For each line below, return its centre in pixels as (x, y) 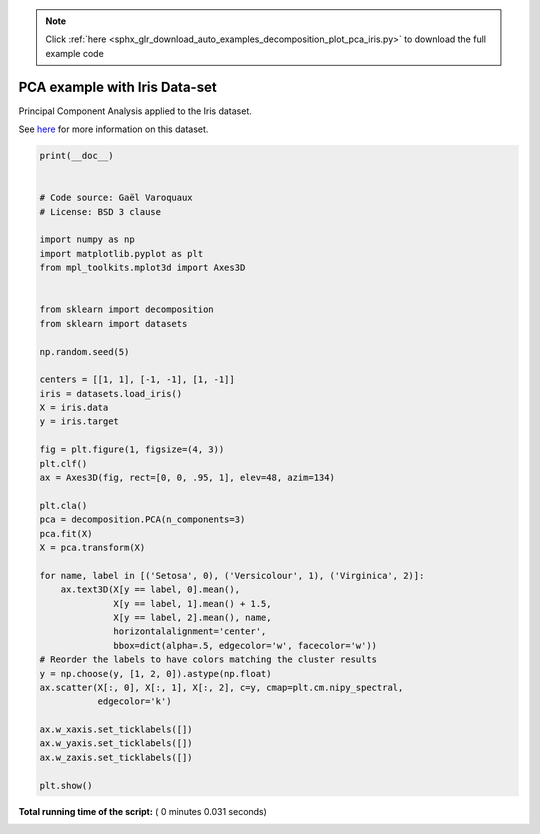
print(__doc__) (76, 156)
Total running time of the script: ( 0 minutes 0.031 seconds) (142, 811)
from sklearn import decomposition (126, 309)
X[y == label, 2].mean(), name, (192, 617)
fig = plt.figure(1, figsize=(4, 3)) (132, 449)
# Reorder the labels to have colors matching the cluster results (208, 659)
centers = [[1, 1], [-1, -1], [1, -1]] (137, 379)
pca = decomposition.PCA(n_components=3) (142, 519)
